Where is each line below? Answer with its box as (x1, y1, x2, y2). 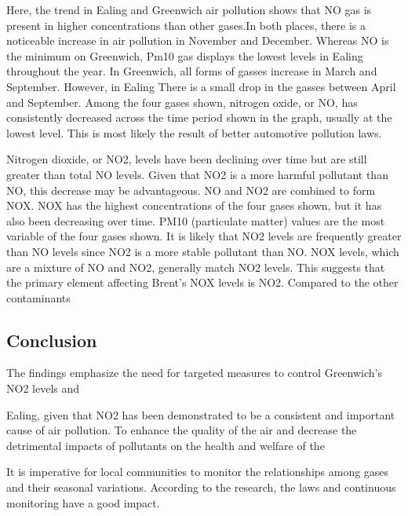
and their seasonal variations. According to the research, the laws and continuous (6, 479, 396, 496)
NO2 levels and (6, 380, 80, 397)
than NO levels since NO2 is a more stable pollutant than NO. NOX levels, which (6, 243, 399, 259)
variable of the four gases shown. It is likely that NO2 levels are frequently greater (6, 228, 402, 244)
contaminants (6, 289, 71, 306)
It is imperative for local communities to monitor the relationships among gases (6, 463, 389, 480)
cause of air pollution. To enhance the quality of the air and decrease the (6, 422, 357, 438)
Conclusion (6, 328, 97, 352)
